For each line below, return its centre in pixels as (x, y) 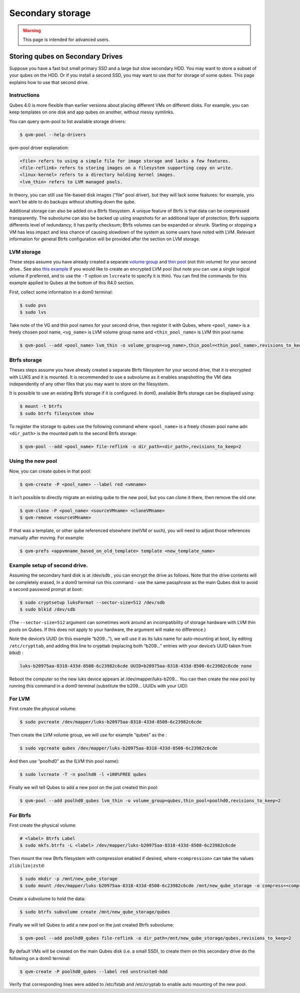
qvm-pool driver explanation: (39, 147)
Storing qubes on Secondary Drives (66, 56)
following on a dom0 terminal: (40, 958)
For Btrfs (20, 815)
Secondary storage (50, 13)
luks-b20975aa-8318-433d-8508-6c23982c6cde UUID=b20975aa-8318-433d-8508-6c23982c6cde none (136, 666)
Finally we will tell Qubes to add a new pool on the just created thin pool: (84, 787)
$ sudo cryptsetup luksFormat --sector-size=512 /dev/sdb (92, 603)
